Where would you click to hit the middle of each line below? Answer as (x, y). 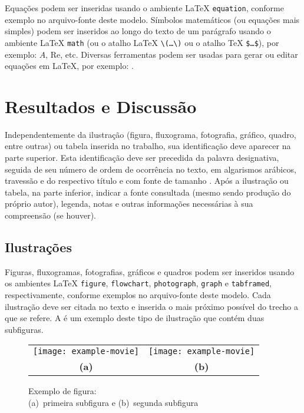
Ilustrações (38, 247)
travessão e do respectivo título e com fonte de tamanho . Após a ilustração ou (147, 181)
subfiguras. (24, 329)
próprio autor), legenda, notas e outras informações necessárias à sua (129, 204)
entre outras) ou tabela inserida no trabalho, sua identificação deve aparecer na (148, 146)
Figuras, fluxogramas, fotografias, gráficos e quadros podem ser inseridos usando (150, 271)
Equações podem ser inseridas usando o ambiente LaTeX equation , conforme (144, 8)
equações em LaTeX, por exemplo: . (69, 66)
